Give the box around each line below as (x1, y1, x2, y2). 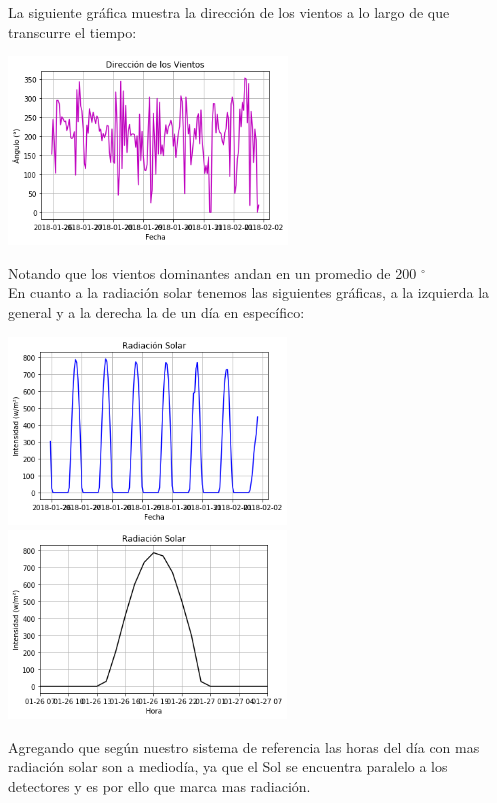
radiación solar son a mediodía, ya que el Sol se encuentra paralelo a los (8, 756, 448, 777)
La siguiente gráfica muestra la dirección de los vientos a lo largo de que (8, 2, 450, 22)
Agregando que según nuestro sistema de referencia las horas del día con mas (8, 736, 480, 757)
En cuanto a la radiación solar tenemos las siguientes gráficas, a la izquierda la (8, 282, 490, 303)
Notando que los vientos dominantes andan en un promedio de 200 (8, 262, 417, 283)
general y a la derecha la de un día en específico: (8, 301, 305, 322)
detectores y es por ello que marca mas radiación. (8, 775, 311, 796)
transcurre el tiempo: (8, 21, 137, 42)
